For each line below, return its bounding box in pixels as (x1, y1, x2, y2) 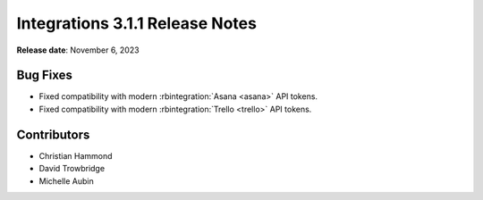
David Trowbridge (38, 163, 106, 174)
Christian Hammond (38, 150, 113, 161)
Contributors (16, 127, 90, 142)
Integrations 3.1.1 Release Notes (16, 13, 257, 33)
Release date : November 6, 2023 (16, 45, 140, 55)
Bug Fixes (16, 68, 73, 83)
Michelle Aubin (38, 175, 94, 187)
